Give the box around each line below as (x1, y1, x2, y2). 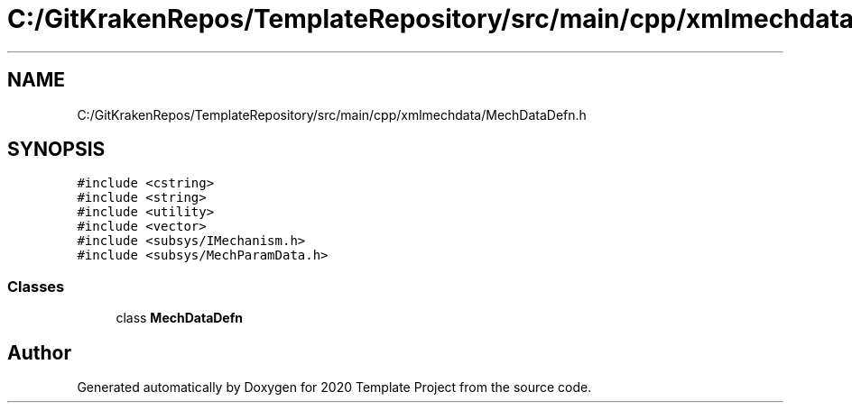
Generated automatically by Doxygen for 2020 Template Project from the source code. (77, 379, 592, 396)
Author (7, 341, 71, 364)
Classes (7, 277, 65, 296)
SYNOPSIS (7, 138, 106, 161)
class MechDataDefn (116, 310, 243, 326)
